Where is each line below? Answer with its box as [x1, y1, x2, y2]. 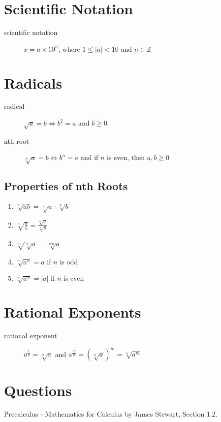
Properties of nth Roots [4, 178, 128, 193]
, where [58, 43, 80, 54]
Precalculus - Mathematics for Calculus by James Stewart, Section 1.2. [4, 409, 218, 419]
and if [80, 152, 98, 162]
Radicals [4, 72, 63, 93]
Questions [4, 380, 72, 400]
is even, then [107, 152, 145, 162]
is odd [60, 256, 78, 266]
